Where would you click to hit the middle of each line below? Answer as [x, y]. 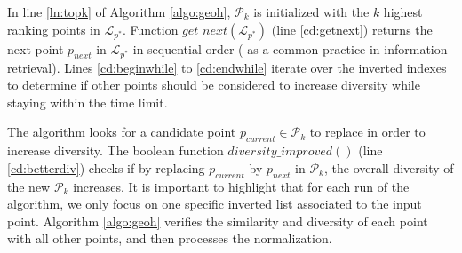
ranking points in [54, 29]
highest [403, 12]
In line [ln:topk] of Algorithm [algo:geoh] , [119, 12]
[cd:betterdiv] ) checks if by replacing [106, 167]
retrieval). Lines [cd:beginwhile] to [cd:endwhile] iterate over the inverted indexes [227, 67]
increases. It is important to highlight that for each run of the [241, 186]
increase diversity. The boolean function [115, 150]
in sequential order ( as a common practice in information [290, 48]
